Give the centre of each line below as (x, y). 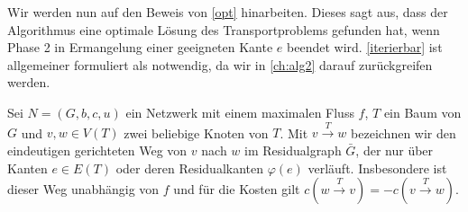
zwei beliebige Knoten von (196, 132)
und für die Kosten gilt (237, 189)
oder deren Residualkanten (190, 168)
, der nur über (395, 150)
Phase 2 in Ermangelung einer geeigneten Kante (140, 47)
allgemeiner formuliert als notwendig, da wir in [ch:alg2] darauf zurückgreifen (220, 64)
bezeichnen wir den (404, 132)
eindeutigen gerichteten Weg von (97, 150)
